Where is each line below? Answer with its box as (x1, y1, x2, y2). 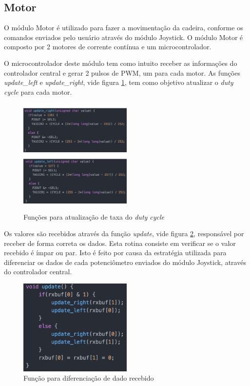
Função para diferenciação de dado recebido (23, 373, 154, 383)
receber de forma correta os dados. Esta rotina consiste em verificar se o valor (4, 238, 236, 248)
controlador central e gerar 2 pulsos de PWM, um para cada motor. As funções (4, 67, 240, 78)
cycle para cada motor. (4, 86, 72, 97)
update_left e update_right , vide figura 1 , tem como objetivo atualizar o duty (4, 77, 233, 87)
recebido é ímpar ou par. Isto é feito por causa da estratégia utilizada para (4, 247, 227, 258)
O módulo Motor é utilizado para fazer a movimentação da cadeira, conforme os (4, 22, 243, 33)
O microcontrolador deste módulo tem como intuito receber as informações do (4, 58, 237, 68)
